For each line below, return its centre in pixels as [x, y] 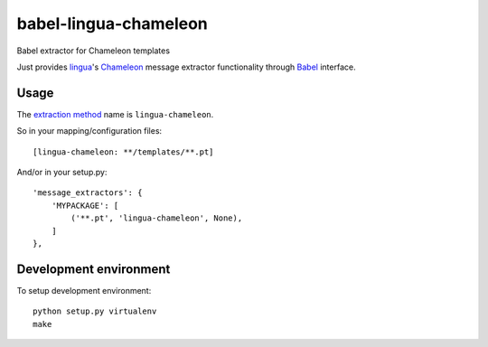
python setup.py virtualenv [95, 311]
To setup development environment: [84, 290]
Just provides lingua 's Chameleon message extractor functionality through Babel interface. [186, 67]
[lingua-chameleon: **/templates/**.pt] [123, 152]
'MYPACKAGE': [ [85, 205]
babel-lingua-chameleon [112, 23]
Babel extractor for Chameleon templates [94, 51]
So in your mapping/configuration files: [89, 131]
